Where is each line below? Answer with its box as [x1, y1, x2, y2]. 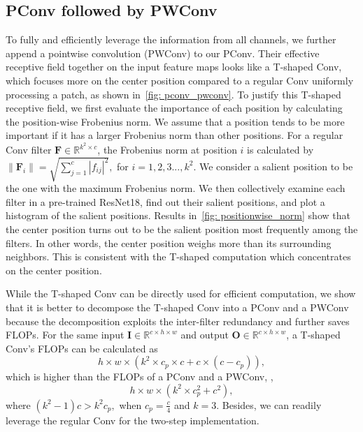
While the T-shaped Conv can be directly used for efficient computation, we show [6, 286, 356, 301]
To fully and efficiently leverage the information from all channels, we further [6, 32, 336, 47]
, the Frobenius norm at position [97, 142, 237, 157]
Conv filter [6, 142, 52, 157]
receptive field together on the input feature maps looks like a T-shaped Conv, [6, 59, 342, 74]
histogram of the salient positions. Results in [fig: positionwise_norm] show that [6, 208, 350, 223]
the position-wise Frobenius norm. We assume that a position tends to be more [6, 114, 345, 128]
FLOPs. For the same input [6, 327, 124, 342]
